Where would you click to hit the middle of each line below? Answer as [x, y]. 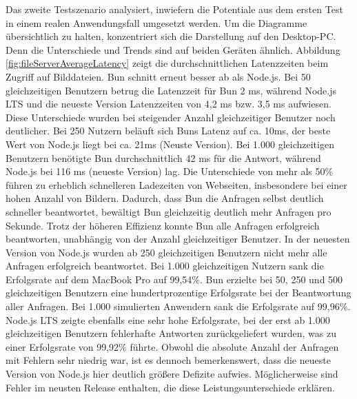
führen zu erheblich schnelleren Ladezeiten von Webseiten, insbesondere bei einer [176, 184]
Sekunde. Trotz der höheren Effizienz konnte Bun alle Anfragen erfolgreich [163, 225]
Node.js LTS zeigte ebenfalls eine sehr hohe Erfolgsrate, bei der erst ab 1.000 [168, 319]
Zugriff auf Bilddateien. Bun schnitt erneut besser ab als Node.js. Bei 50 [158, 76]
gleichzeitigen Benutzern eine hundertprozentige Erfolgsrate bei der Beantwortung [178, 293]
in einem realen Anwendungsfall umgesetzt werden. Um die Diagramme [156, 22]
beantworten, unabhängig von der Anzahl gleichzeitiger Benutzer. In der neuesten [178, 239]
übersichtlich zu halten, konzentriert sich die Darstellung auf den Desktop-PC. [171, 36]
